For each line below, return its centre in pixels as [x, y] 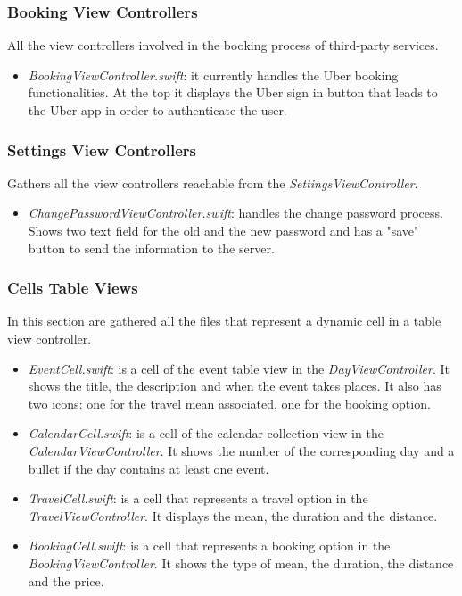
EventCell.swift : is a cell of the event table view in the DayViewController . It [239, 368]
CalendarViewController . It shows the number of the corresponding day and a [241, 450]
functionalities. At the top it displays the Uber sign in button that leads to [233, 92]
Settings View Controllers [102, 149]
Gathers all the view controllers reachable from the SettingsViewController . [213, 182]
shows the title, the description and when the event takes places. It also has [235, 386]
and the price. [66, 580]
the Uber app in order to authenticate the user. [157, 110]
